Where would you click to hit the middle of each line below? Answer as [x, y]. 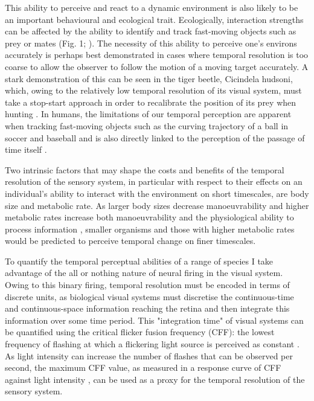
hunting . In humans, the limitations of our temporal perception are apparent [148, 114]
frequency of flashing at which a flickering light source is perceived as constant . [152, 344]
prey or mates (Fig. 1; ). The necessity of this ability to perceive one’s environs [151, 43]
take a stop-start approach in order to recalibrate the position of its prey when [151, 102]
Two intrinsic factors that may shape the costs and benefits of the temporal [145, 169]
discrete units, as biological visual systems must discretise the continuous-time [149, 296]
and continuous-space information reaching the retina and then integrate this [147, 308]
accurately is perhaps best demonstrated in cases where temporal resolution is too [157, 55]
